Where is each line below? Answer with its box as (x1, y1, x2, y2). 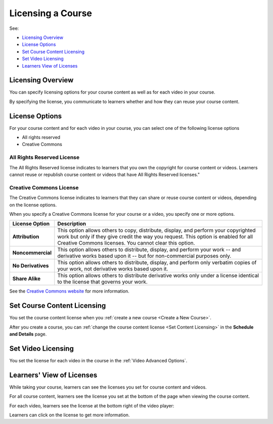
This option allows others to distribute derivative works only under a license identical (57, 272, 259, 279)
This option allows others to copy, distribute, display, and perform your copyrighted (57, 227, 256, 234)
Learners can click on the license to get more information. (9, 412, 130, 418)
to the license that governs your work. (57, 278, 148, 286)
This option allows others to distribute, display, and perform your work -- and (57, 246, 241, 253)
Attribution (12, 233, 39, 240)
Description (57, 220, 86, 227)
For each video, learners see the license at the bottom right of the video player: (9, 402, 174, 409)
